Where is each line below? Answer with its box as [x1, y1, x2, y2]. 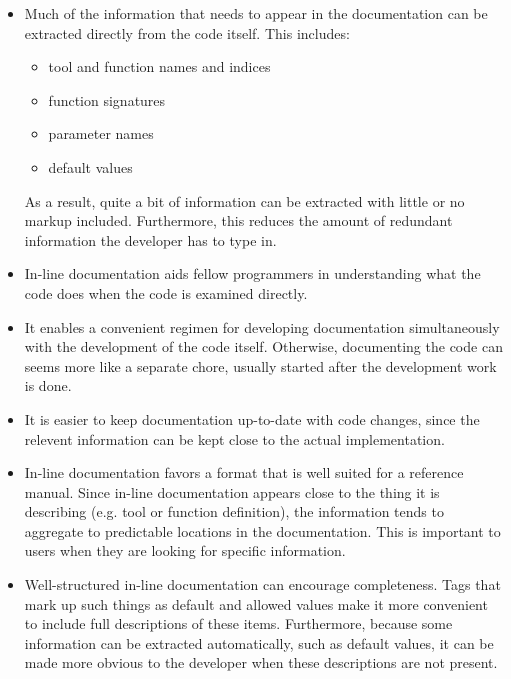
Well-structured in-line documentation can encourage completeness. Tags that [24, 574, 501, 595]
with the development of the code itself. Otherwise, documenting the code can [24, 336, 503, 357]
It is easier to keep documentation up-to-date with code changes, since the [24, 408, 480, 429]
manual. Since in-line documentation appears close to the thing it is [24, 481, 440, 502]
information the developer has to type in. [24, 229, 277, 250]
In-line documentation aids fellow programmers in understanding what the [24, 263, 481, 284]
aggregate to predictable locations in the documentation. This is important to [24, 520, 501, 541]
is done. [24, 375, 72, 396]
